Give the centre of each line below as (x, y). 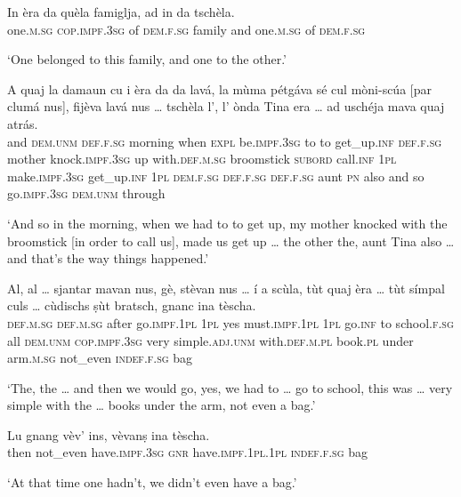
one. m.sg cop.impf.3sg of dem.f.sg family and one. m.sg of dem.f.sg (186, 29)
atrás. (23, 123)
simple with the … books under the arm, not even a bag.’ (162, 405)
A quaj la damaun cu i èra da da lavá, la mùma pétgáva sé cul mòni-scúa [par (219, 88)
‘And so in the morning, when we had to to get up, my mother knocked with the (227, 223)
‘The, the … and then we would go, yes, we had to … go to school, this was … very (230, 387)
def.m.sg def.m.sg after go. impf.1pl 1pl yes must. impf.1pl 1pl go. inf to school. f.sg (230, 322)
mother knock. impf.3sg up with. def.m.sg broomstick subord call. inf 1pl (202, 159)
